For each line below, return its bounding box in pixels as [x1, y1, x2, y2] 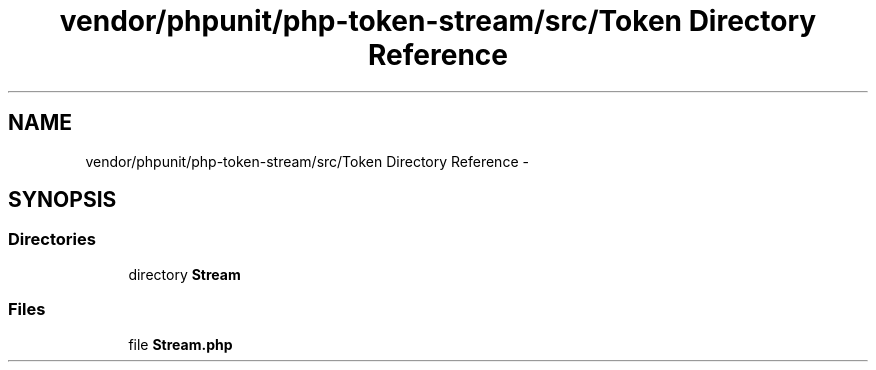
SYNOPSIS [8, 187, 117, 213]
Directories [8, 229, 96, 250]
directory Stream [128, 265, 241, 283]
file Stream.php [128, 335, 233, 353]
